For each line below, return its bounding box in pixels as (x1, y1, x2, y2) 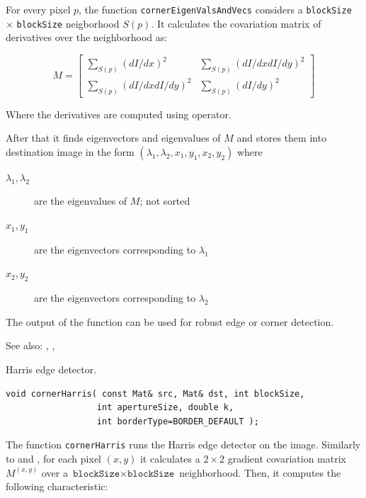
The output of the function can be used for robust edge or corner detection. (6, 314, 334, 329)
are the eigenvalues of (34, 193, 127, 208)
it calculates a (139, 451, 200, 466)
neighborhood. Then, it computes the (179, 465, 341, 480)
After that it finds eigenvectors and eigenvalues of (6, 130, 221, 145)
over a (41, 465, 68, 480)
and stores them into (236, 130, 327, 145)
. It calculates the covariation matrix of (151, 16, 321, 30)
